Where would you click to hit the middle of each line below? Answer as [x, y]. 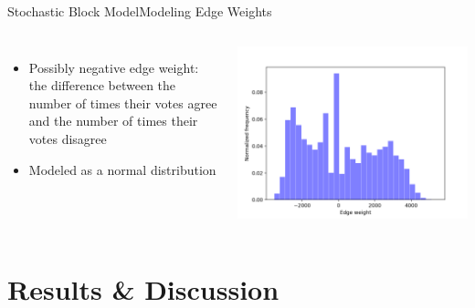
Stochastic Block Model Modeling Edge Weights [140, 11]
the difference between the [102, 85]
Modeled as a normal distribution [122, 169]
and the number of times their [113, 121]
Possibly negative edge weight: [114, 67]
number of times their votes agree [123, 103]
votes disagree [68, 138]
